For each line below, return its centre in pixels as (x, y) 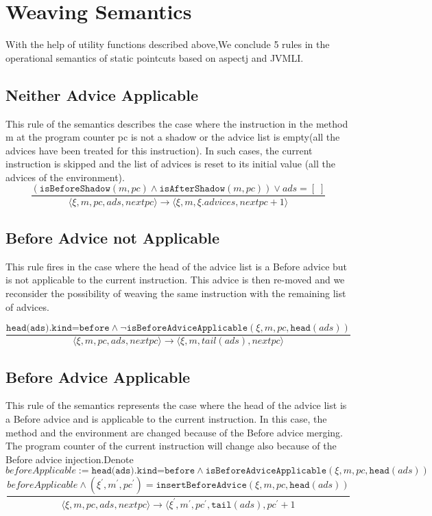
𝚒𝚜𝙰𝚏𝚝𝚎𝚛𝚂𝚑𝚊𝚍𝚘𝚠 (192, 189)
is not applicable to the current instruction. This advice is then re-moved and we (175, 280)
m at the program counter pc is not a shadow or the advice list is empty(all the (173, 137)
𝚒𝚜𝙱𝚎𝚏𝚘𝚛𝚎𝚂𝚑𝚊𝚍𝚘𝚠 (75, 189)
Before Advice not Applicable (113, 237)
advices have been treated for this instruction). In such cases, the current (159, 150)
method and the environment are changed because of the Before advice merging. (174, 432)
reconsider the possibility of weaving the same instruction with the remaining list (176, 293)
